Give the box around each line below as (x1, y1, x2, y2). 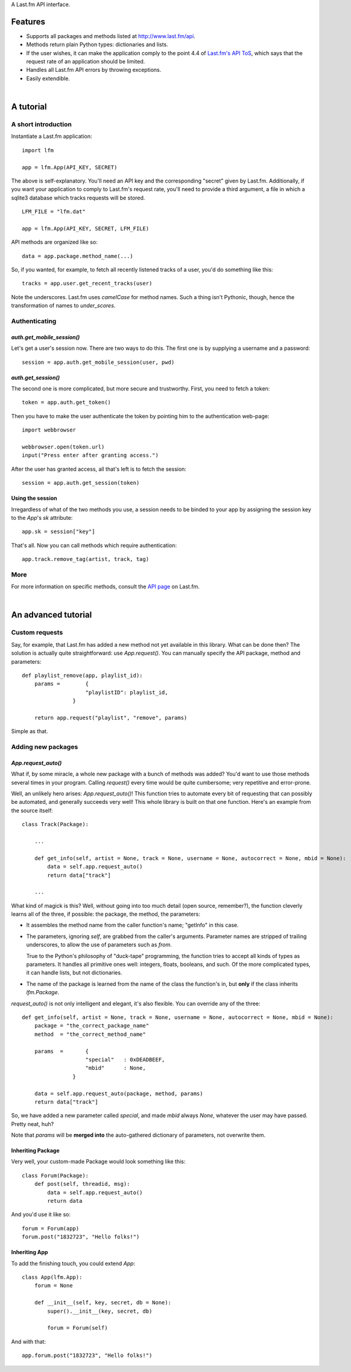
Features (11, 16, 45, 27)
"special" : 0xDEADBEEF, (85, 1056, 165, 1063)
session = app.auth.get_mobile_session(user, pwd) (22, 358, 175, 366)
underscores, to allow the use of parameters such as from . (26, 941, 172, 948)
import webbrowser (22, 427, 77, 433)
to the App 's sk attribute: (11, 514, 73, 521)
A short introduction (11, 120, 72, 129)
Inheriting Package (11, 1147, 60, 1154)
